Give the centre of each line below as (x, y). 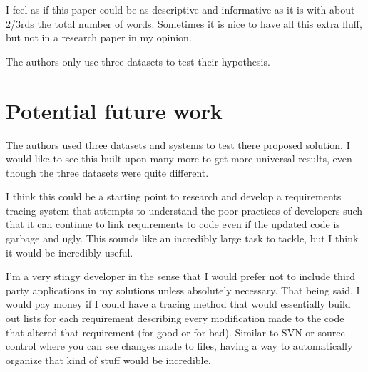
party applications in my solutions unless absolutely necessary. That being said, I (183, 290)
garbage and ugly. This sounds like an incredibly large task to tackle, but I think (182, 238)
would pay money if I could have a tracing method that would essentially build (178, 304)
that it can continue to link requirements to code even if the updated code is (173, 224)
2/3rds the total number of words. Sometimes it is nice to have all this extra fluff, (184, 23)
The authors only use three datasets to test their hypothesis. (138, 61)
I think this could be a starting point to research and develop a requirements (174, 196)
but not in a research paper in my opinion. (99, 37)
